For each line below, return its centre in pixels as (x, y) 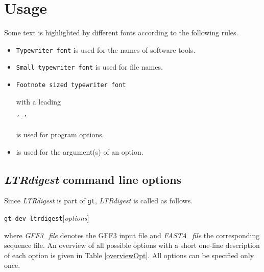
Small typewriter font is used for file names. (89, 67)
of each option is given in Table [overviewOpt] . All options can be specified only (129, 255)
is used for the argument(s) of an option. (80, 151)
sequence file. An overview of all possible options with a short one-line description (132, 245)
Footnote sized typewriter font (71, 85)
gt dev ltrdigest (33, 218)
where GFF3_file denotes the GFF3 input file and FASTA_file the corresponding (132, 235)
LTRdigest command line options (93, 179)
